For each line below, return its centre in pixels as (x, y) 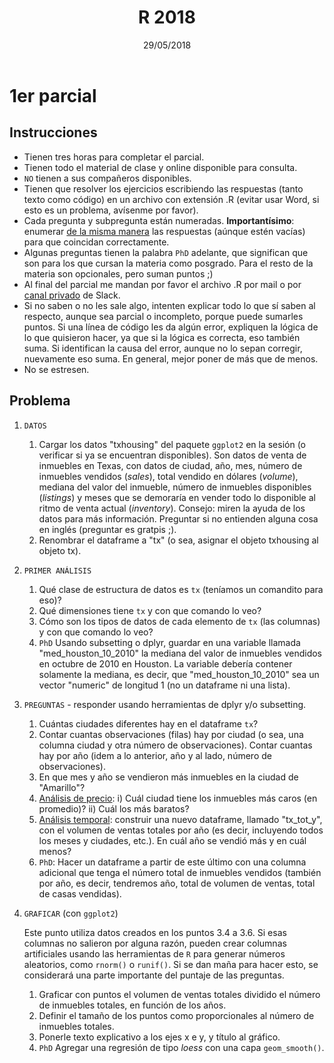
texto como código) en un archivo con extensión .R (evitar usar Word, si (171, 199)
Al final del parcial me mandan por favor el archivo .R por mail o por (162, 284)
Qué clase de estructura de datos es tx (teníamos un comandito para (181, 589)
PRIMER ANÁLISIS (57, 571)
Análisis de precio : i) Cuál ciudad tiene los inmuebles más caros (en (178, 798)
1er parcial (53, 95)
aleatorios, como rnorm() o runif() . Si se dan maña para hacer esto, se (171, 964)
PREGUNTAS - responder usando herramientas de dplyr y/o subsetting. (165, 704)
